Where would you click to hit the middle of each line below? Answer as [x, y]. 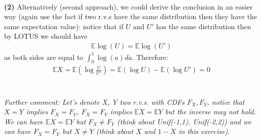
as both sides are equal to [44, 57]
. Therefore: [150, 57]
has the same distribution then [204, 26]
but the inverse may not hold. [210, 112]
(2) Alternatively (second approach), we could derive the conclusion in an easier [128, 6]
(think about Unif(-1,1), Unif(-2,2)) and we [184, 121]
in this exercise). [204, 131]
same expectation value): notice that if [64, 26]
